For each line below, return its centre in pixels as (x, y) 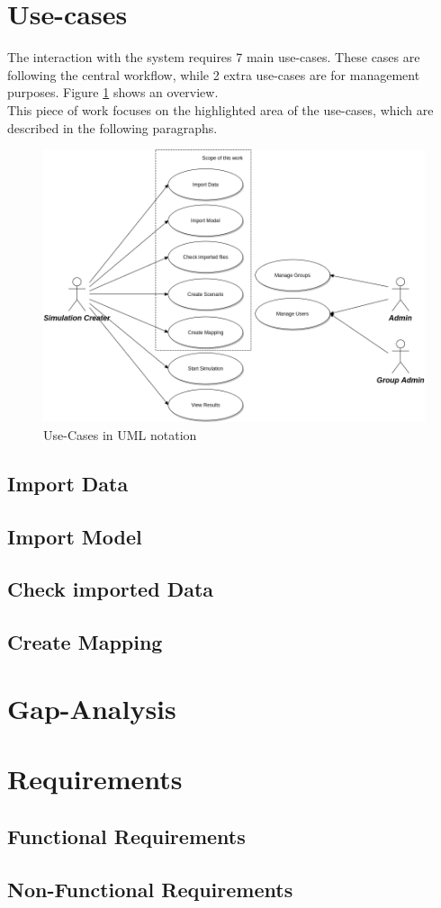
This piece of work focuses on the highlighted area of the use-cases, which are (220, 109)
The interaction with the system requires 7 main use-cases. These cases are (214, 57)
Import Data (68, 483)
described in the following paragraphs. (112, 127)
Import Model (75, 536)
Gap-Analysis (92, 708)
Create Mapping (85, 642)
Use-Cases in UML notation (120, 434)
